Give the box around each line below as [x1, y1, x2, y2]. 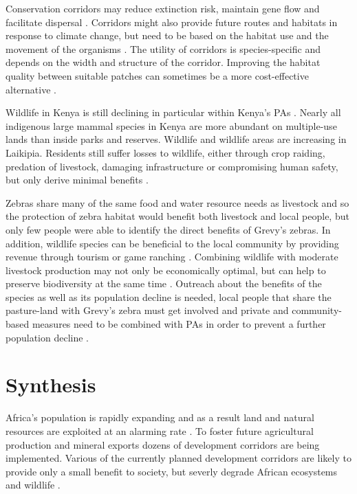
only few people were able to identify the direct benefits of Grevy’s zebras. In [6, 222, 331, 236]
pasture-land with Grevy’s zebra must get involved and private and [6, 303, 289, 317]
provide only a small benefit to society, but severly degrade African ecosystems [6, 464, 338, 478]
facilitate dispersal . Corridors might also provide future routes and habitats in [6, 14, 338, 29]
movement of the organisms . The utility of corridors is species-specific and [6, 41, 321, 56]
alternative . [6, 82, 56, 96]
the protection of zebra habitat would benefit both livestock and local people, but [6, 209, 349, 223]
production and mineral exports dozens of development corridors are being [6, 437, 320, 451]
